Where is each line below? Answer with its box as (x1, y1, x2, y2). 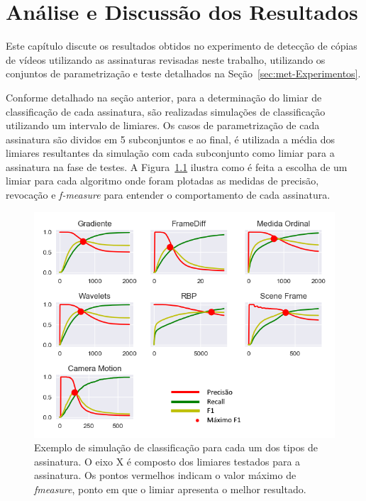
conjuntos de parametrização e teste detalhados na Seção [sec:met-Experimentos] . (6, 66, 361, 81)
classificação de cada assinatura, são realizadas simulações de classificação (6, 104, 326, 119)
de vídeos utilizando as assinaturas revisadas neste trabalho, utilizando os (6, 52, 326, 67)
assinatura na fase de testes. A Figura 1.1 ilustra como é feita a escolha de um (6, 159, 348, 174)
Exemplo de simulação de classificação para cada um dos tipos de (34, 440, 318, 455)
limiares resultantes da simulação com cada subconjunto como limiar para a (6, 145, 335, 160)
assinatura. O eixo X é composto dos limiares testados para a (34, 453, 301, 468)
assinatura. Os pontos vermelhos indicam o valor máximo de (34, 468, 296, 483)
